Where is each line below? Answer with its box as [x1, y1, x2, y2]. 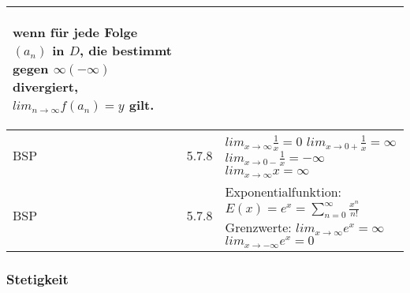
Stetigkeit [6, 269, 69, 288]
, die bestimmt [79, 41, 173, 59]
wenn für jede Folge [13, 23, 138, 41]
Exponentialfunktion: [225, 182, 341, 201]
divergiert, [13, 77, 79, 96]
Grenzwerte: [225, 217, 292, 236]
